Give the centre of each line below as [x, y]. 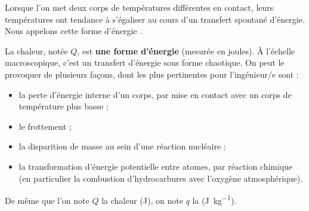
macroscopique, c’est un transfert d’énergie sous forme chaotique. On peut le [145, 62]
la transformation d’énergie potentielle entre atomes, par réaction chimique [156, 166]
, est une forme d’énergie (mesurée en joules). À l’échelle [186, 51]
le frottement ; [45, 126]
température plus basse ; [64, 106]
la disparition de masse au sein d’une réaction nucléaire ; [122, 146]
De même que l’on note [47, 200]
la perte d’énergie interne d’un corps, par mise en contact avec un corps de [155, 94]
